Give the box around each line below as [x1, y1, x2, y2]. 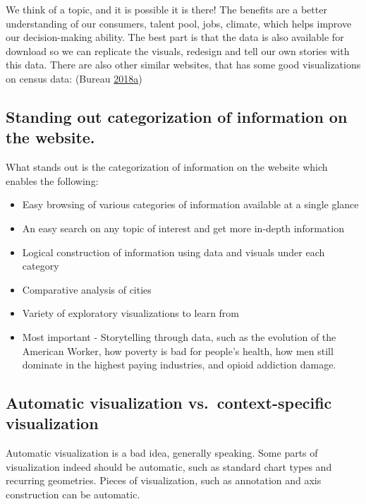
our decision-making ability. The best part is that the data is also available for [6, 30, 344, 44]
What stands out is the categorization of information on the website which [6, 160, 328, 174]
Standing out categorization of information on [6, 105, 348, 127]
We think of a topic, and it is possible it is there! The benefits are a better [6, 2, 327, 16]
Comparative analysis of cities [22, 282, 152, 296]
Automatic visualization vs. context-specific [6, 392, 332, 414]
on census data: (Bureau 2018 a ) [6, 71, 142, 85]
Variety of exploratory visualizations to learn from [22, 306, 240, 320]
